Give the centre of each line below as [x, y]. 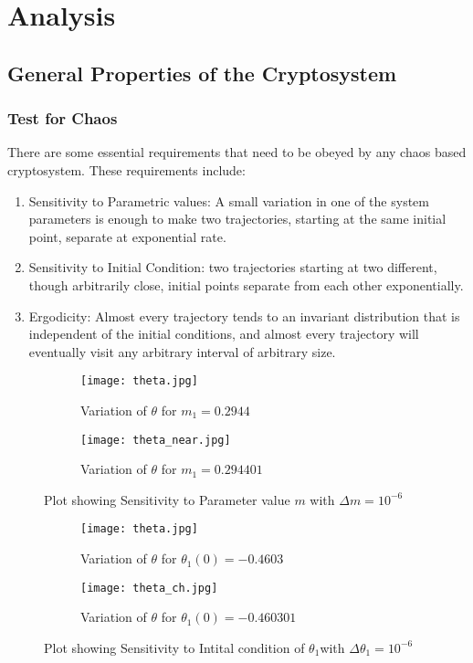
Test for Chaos [63, 118]
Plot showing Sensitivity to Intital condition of [174, 647]
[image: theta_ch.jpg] [149, 588]
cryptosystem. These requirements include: [126, 169]
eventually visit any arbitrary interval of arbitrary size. [182, 351]
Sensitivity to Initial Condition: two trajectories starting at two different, [233, 267]
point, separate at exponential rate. [127, 236]
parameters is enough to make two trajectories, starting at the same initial [237, 219]
